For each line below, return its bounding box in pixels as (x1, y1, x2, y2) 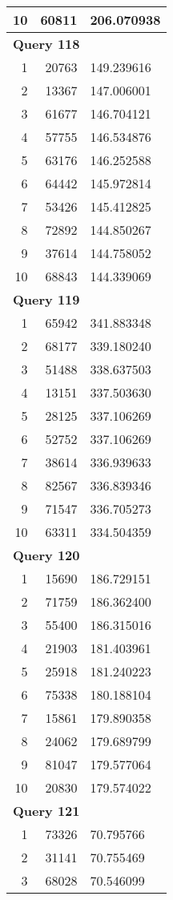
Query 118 (13, 34, 80, 53)
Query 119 (13, 290, 80, 309)
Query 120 (13, 546, 80, 564)
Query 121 (13, 801, 80, 820)
